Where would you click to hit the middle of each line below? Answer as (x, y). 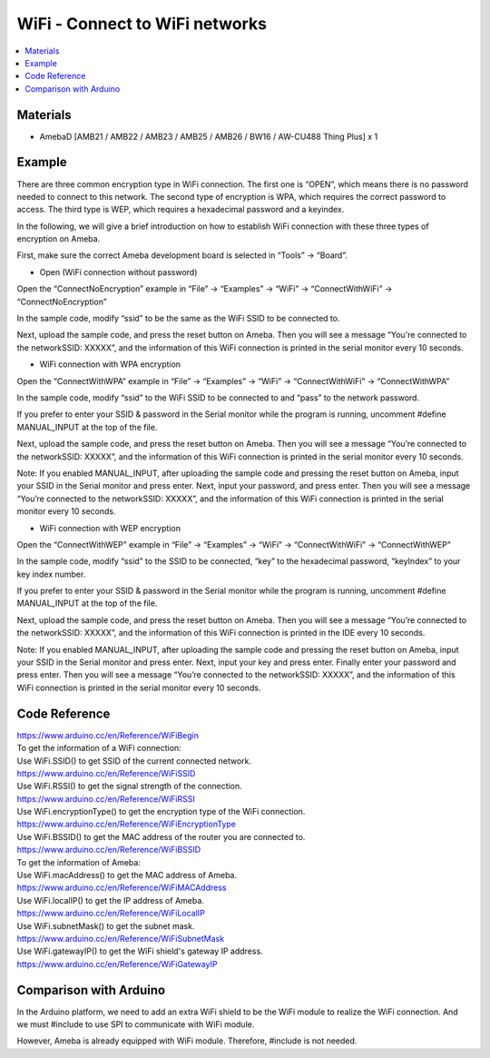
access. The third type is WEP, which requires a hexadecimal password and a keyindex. (181, 210)
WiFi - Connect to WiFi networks (142, 24)
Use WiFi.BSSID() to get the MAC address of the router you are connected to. (161, 836)
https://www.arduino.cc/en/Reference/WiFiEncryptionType (126, 824)
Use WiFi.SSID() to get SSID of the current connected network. (134, 761)
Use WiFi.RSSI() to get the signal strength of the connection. (129, 786)
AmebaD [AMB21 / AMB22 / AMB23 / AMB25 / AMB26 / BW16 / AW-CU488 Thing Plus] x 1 (209, 136)
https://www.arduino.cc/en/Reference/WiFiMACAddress (122, 888)
